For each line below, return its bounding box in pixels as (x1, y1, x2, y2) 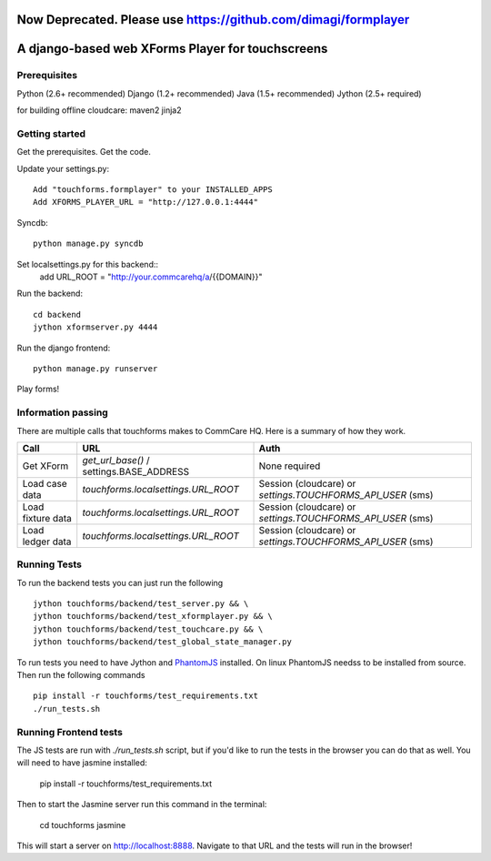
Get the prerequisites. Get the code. (16, 147, 152, 157)
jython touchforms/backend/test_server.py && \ (33, 599, 249, 609)
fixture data (22, 512, 72, 524)
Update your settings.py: (16, 163, 110, 174)
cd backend (33, 309, 82, 319)
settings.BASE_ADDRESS (82, 465, 190, 478)
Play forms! (16, 383, 60, 395)
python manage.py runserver (33, 364, 158, 373)
